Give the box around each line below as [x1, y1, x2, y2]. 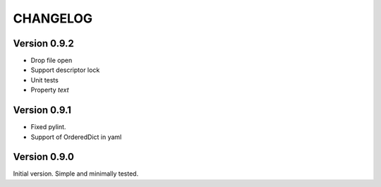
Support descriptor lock [30, 66, 100, 74]
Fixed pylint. [30, 123, 66, 131]
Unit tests [30, 76, 59, 84]
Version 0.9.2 [13, 37, 74, 49]
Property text [30, 85, 69, 95]
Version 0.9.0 [13, 151, 74, 163]
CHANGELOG [13, 11, 93, 26]
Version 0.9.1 [13, 104, 72, 116]
